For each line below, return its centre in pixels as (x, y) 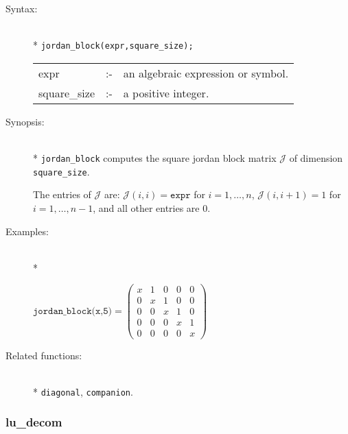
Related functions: (44, 355)
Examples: (27, 231)
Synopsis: (25, 121)
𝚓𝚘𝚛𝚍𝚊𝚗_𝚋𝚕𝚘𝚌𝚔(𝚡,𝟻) (72, 311)
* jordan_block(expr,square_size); (113, 45)
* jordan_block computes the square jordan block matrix (155, 158)
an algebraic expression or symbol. (206, 73)
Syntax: (22, 8)
